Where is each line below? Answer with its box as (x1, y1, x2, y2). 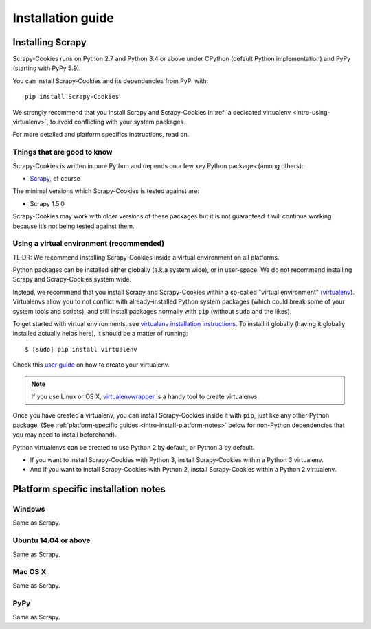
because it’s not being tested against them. (12, 222, 135, 230)
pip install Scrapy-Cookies (25, 93, 120, 101)
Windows (12, 505, 45, 514)
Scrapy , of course (30, 174, 80, 182)
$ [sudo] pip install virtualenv (25, 345, 137, 353)
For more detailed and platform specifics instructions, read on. (12, 130, 190, 139)
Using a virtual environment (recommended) (12, 239, 165, 249)
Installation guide (12, 10, 115, 25)
